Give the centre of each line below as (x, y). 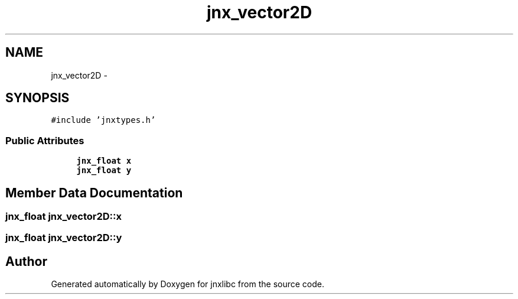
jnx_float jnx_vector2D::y (64, 238)
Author (26, 261)
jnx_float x (104, 161)
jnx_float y (104, 170)
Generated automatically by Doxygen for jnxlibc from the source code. (188, 284)
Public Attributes (45, 140)
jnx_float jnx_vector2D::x (63, 217)
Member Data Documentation (94, 193)
